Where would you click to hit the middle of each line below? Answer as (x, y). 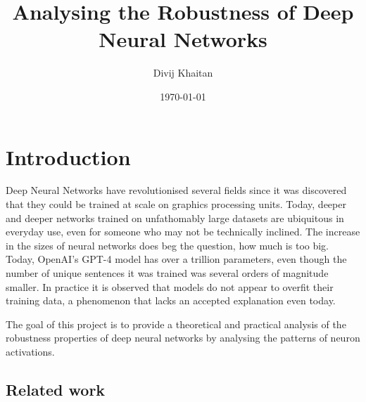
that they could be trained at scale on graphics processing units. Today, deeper (176, 204)
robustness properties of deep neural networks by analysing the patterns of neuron (183, 338)
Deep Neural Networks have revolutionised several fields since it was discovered (176, 190)
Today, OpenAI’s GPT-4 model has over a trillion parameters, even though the (176, 259)
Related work (56, 389)
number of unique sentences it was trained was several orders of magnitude (167, 273)
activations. (30, 351)
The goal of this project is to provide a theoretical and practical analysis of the (176, 324)
